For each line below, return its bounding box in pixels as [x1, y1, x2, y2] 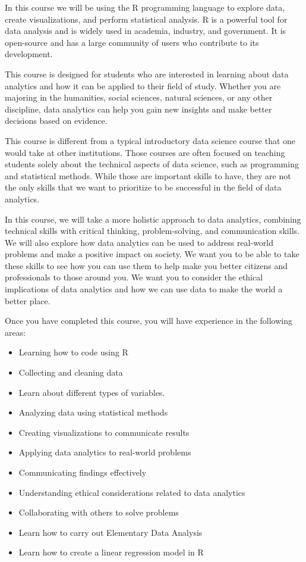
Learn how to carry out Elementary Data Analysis [18, 526, 203, 538]
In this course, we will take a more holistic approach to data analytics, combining [5, 213, 301, 225]
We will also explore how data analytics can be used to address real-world [5, 236, 274, 248]
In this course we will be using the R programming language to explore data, [5, 1, 285, 13]
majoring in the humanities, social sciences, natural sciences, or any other [5, 91, 273, 104]
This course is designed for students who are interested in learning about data [5, 67, 289, 80]
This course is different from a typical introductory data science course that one [5, 134, 296, 146]
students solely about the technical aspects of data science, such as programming [5, 158, 299, 170]
